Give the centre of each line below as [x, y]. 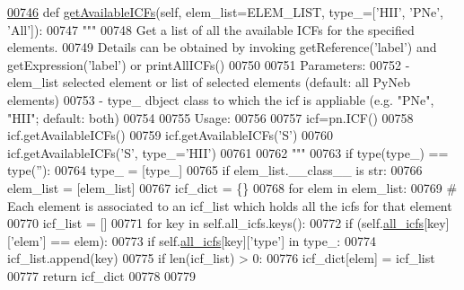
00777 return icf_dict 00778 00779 [102, 275]
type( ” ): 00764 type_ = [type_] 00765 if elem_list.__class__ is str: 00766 [215, 170]
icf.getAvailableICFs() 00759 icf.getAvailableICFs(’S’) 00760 [171, 135]
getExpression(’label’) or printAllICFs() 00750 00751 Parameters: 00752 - [209, 64]
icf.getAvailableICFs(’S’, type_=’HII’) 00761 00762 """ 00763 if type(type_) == [228, 152]
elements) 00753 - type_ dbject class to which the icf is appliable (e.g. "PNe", [221, 99]
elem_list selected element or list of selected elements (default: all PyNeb [209, 82]
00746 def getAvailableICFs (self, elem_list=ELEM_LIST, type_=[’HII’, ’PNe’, [226, 12]
